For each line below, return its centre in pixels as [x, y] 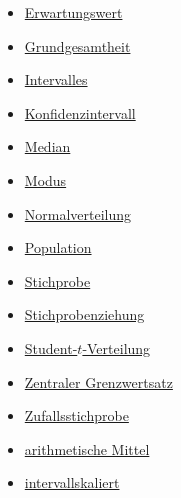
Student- [51, 347]
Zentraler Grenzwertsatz [98, 381]
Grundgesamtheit [77, 45]
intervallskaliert [72, 482]
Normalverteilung [78, 213]
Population [58, 247]
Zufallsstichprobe [76, 415]
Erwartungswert [73, 12]
